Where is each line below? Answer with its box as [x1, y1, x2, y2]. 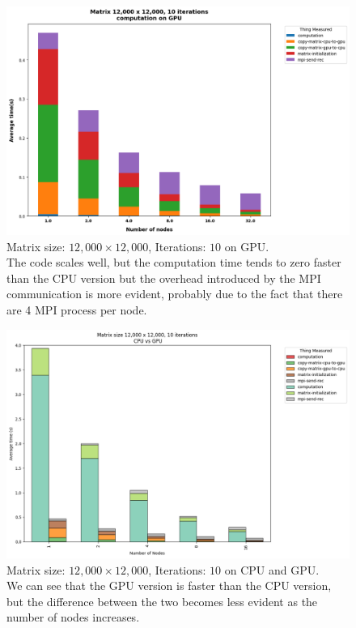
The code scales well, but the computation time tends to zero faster [6, 254, 341, 271]
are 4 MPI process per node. [6, 301, 147, 318]
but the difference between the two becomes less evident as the [6, 592, 318, 609]
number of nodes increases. [6, 609, 140, 626]
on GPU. [224, 237, 269, 254]
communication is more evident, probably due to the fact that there [6, 285, 343, 302]
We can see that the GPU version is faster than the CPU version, [6, 577, 332, 594]
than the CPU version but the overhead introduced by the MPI [6, 269, 321, 286]
